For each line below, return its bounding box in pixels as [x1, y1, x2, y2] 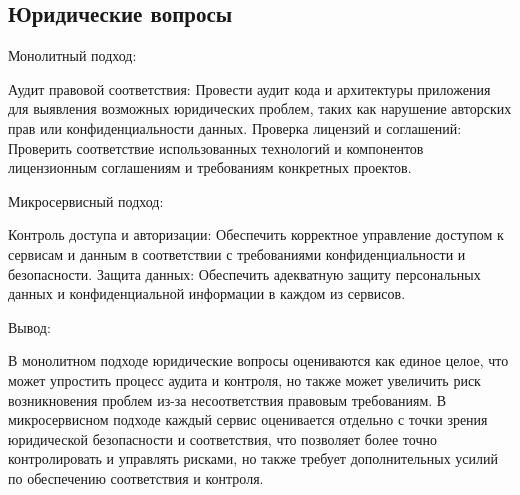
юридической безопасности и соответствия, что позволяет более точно [8, 428, 437, 449]
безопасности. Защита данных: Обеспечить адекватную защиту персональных [8, 263, 481, 284]
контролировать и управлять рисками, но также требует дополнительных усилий [8, 448, 498, 469]
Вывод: [8, 316, 51, 337]
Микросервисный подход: [8, 190, 164, 211]
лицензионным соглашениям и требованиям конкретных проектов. [8, 157, 412, 178]
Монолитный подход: [8, 45, 137, 66]
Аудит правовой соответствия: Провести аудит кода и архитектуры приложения [8, 78, 491, 99]
